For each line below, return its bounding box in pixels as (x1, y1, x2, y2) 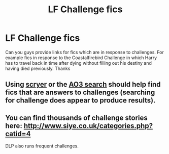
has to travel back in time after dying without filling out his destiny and (5, 60, 152, 66)
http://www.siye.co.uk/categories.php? (23, 121, 153, 130)
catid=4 (5, 129, 31, 138)
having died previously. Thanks (5, 65, 71, 71)
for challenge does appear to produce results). (5, 96, 156, 105)
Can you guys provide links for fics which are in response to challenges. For (5, 49, 164, 55)
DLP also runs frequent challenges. (5, 143, 79, 149)
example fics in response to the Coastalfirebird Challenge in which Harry (5, 55, 157, 61)
